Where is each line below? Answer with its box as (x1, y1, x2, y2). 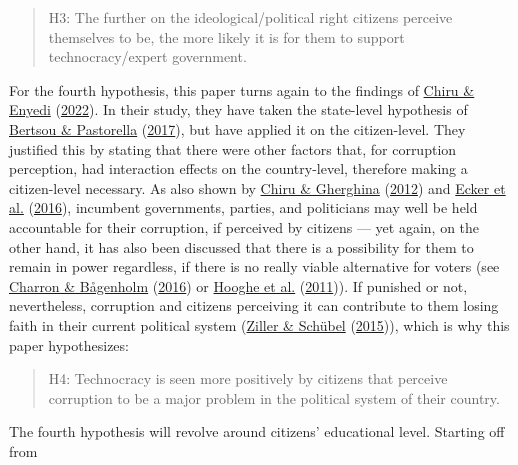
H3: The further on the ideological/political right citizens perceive (48, 7, 453, 27)
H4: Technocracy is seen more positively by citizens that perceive (48, 368, 448, 389)
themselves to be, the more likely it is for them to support (48, 26, 405, 47)
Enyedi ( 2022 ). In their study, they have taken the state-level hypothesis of (9, 99, 468, 120)
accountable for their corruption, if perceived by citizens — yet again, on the (9, 216, 480, 237)
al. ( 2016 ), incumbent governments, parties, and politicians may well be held (9, 197, 478, 218)
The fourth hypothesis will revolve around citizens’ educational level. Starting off (9, 421, 505, 442)
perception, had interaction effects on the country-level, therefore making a (9, 158, 468, 179)
